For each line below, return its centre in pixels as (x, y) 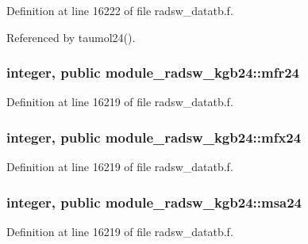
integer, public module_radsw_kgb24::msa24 (154, 202)
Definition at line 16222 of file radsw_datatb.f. (120, 10)
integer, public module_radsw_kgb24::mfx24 (154, 137)
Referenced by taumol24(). (71, 37)
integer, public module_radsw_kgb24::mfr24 (153, 72)
